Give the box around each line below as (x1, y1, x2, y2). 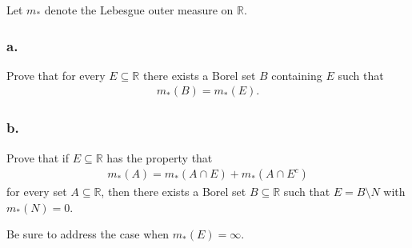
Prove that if (6, 149, 70, 166)
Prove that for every (6, 66, 106, 83)
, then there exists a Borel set (101, 183, 246, 200)
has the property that (106, 149, 213, 166)
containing (271, 66, 322, 83)
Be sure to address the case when (6, 226, 170, 242)
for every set (6, 183, 67, 200)
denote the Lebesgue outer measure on (44, 2, 234, 18)
